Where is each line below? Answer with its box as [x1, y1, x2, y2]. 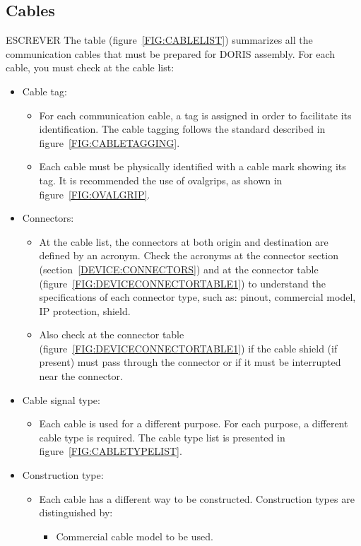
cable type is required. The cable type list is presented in [39, 429, 285, 444]
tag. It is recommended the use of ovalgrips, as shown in [39, 172, 283, 187]
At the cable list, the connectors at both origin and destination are [39, 234, 329, 249]
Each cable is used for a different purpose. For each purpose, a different [39, 416, 348, 431]
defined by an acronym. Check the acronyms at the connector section [39, 248, 338, 263]
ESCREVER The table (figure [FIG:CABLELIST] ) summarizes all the [6, 32, 313, 47]
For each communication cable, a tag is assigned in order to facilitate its [39, 107, 352, 122]
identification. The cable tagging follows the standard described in [39, 121, 326, 136]
